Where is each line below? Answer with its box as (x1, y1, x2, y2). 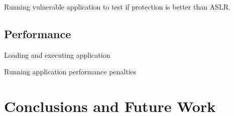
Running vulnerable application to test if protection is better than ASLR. (4, 2, 230, 12)
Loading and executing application (4, 49, 110, 60)
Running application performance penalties (4, 66, 137, 77)
